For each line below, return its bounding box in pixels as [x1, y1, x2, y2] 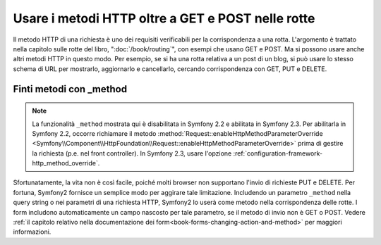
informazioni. [13, 227, 52, 236]
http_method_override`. [32, 159, 100, 168]
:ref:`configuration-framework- [233, 149, 323, 158]
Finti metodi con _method [13, 83, 127, 95]
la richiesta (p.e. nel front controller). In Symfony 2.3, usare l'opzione [32, 149, 232, 158]
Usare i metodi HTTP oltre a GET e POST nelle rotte [13, 11, 315, 26]
